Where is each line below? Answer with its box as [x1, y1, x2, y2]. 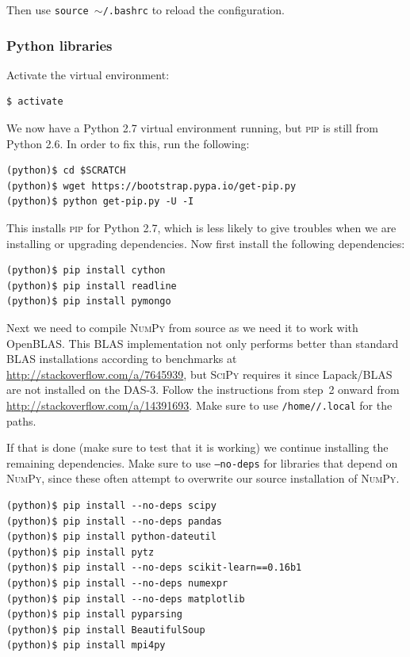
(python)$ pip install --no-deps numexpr [6, 578, 228, 590]
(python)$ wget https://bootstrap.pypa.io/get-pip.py [6, 180, 297, 192]
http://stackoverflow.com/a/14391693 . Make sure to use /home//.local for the [6, 396, 393, 413]
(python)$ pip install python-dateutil [6, 531, 216, 543]
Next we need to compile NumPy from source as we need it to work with [6, 319, 358, 335]
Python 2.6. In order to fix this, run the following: [6, 135, 250, 151]
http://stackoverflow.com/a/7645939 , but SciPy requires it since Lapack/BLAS [6, 365, 393, 382]
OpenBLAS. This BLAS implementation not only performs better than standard [6, 334, 399, 351]
